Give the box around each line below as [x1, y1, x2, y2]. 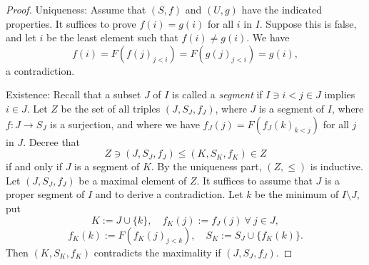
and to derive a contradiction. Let [95, 187, 243, 202]
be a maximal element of [79, 172, 187, 187]
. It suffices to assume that [196, 172, 313, 187]
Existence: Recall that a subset [6, 87, 141, 102]
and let [6, 30, 36, 45]
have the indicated [241, 2, 322, 16]
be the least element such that [46, 30, 178, 45]
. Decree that [23, 134, 81, 149]
